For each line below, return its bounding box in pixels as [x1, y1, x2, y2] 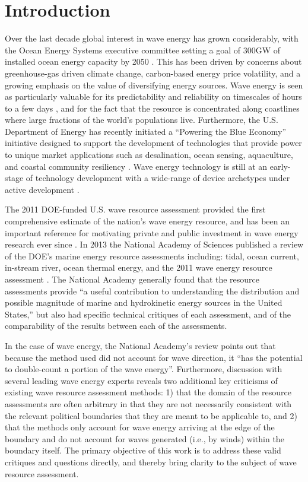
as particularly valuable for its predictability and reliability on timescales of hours [5, 90, 302, 103]
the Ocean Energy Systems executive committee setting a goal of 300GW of [5, 43, 281, 56]
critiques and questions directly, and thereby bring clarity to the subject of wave [5, 455, 297, 468]
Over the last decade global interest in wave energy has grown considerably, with [5, 32, 299, 45]
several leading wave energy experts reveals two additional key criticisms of [5, 374, 278, 386]
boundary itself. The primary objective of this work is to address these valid [5, 444, 281, 456]
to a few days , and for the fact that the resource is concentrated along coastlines [5, 102, 300, 114]
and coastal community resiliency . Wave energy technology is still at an [5, 160, 268, 172]
